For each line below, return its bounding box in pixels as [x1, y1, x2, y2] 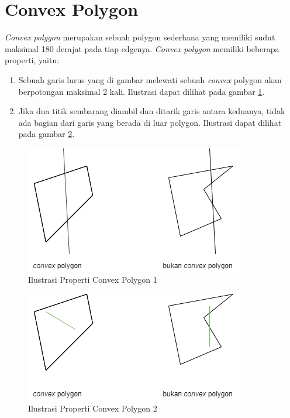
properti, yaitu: [5, 54, 60, 66]
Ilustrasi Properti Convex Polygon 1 [28, 273, 157, 286]
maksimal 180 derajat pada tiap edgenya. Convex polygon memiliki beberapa [5, 42, 279, 54]
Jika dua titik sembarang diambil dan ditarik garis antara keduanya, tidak [18, 105, 285, 117]
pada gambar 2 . [18, 128, 75, 140]
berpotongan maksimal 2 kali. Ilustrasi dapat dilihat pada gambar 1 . [18, 85, 265, 97]
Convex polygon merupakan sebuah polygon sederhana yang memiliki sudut [5, 31, 275, 43]
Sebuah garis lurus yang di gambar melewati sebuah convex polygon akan [18, 73, 282, 85]
